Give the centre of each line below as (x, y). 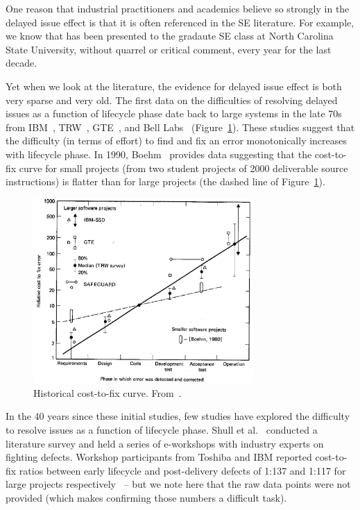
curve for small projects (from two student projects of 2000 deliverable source (183, 168)
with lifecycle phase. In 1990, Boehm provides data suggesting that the (159, 154)
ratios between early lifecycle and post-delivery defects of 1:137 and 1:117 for (182, 470)
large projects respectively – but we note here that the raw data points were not (178, 484)
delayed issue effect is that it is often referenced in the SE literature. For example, (180, 22)
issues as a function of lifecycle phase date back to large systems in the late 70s (174, 113)
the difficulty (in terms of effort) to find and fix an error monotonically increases (177, 141)
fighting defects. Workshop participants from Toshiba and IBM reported (159, 457)
